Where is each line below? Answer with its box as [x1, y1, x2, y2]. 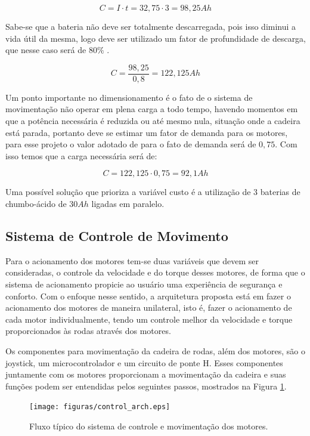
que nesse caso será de [5, 44, 86, 56]
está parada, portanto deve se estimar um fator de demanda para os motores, [5, 126, 288, 138]
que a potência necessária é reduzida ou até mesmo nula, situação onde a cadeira [5, 115, 300, 127]
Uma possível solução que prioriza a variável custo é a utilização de [5, 185, 251, 198]
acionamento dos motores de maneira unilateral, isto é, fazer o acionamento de [5, 301, 292, 314]
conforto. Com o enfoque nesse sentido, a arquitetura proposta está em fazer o [5, 289, 291, 302]
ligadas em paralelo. [91, 197, 165, 209]
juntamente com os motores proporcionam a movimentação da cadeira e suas [5, 368, 286, 381]
